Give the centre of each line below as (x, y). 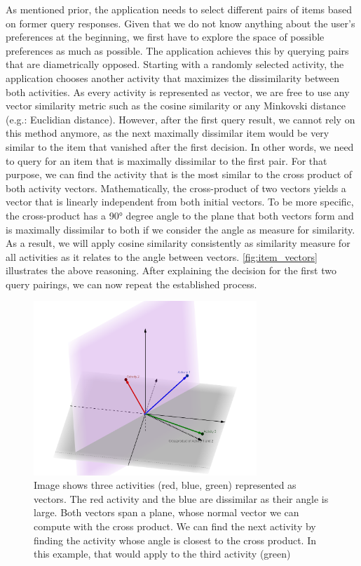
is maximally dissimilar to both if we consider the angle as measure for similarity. (180, 229)
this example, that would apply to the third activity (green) (162, 554)
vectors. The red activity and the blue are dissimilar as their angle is (181, 498)
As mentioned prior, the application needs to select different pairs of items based (179, 9)
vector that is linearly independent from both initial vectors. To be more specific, (180, 202)
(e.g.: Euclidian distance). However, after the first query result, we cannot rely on (180, 119)
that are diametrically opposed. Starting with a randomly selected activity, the (175, 64)
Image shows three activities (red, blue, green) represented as (165, 485)
